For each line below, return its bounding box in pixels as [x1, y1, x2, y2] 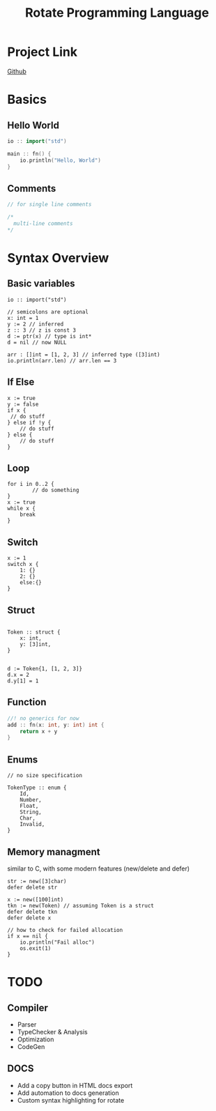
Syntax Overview [7, 250, 109, 266]
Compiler [7, 1002, 49, 1013]
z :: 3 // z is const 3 [7, 326, 77, 334]
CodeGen [17, 1042, 45, 1050]
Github [7, 67, 26, 75]
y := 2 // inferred [7, 321, 64, 328]
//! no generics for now [7, 714, 79, 722]
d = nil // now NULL [7, 339, 68, 346]
